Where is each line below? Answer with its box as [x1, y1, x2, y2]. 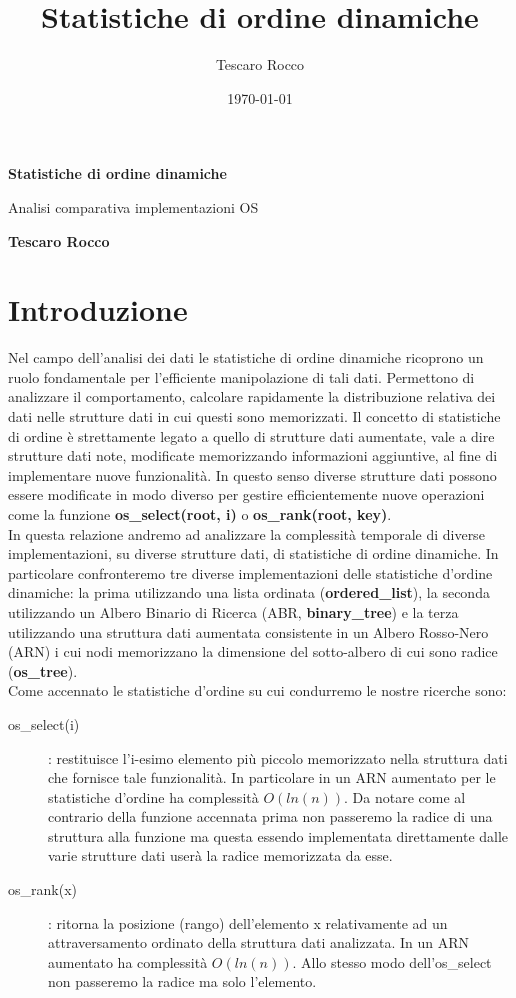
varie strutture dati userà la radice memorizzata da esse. [48, 845, 393, 866]
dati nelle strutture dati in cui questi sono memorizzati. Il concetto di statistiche [8, 406, 501, 426]
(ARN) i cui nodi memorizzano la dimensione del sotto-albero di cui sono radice [8, 641, 498, 662]
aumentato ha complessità [48, 951, 208, 972]
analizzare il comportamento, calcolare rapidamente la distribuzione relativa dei [8, 386, 496, 407]
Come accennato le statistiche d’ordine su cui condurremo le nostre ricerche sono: [8, 680, 507, 701]
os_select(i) [8, 713, 80, 734]
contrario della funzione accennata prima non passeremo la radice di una [48, 806, 493, 827]
